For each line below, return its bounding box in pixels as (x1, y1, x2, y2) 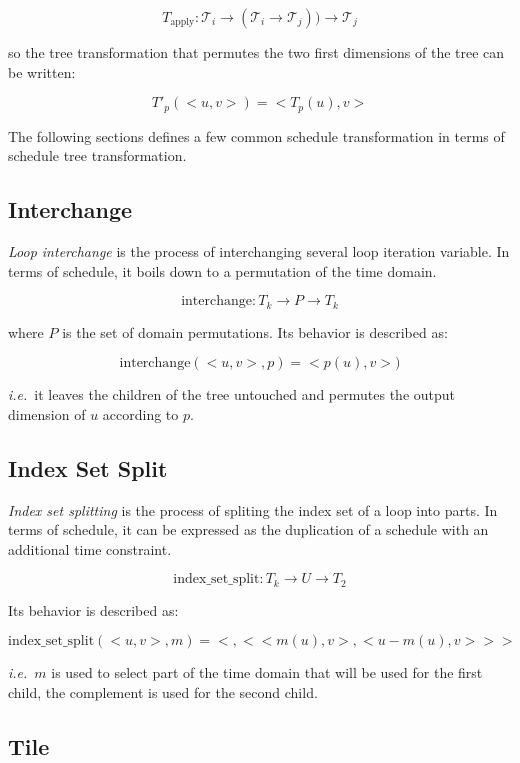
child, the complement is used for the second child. (8, 682, 318, 703)
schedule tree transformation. (8, 145, 187, 166)
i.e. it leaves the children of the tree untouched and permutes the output (8, 384, 456, 405)
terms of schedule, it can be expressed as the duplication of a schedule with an (8, 519, 489, 540)
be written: (8, 61, 76, 82)
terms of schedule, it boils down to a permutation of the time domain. (8, 260, 437, 281)
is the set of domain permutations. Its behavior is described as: (62, 321, 448, 342)
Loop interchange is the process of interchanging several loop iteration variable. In (8, 241, 510, 262)
